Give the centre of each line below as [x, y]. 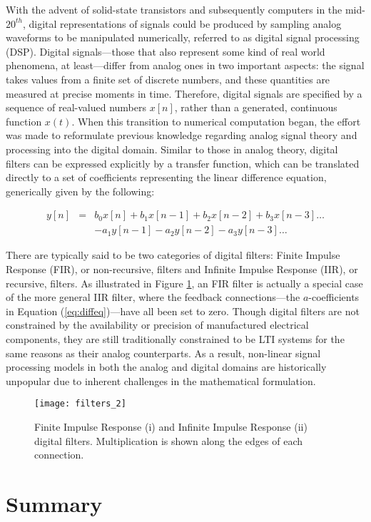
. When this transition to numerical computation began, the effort [216, 121]
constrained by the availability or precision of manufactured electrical [157, 325]
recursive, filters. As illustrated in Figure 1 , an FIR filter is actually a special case [184, 283]
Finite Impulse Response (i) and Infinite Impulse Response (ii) [171, 426]
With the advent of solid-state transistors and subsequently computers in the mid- [185, 9]
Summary [54, 503]
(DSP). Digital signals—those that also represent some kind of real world [166, 51]
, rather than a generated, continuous [256, 107]
